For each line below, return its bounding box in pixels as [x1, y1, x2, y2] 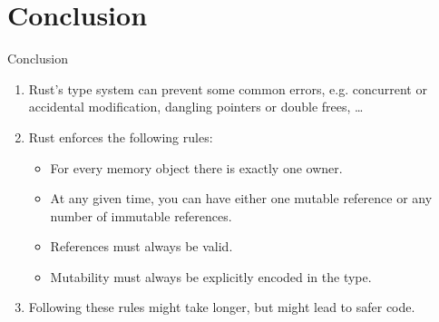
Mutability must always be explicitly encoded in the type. [50, 267, 372, 286]
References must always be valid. [50, 237, 233, 256]
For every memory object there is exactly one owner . [50, 158, 343, 177]
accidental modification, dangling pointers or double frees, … [28, 97, 364, 116]
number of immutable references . [50, 206, 232, 225]
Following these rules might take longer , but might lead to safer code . [28, 298, 415, 317]
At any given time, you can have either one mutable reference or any [50, 189, 433, 208]
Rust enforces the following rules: [28, 127, 213, 146]
